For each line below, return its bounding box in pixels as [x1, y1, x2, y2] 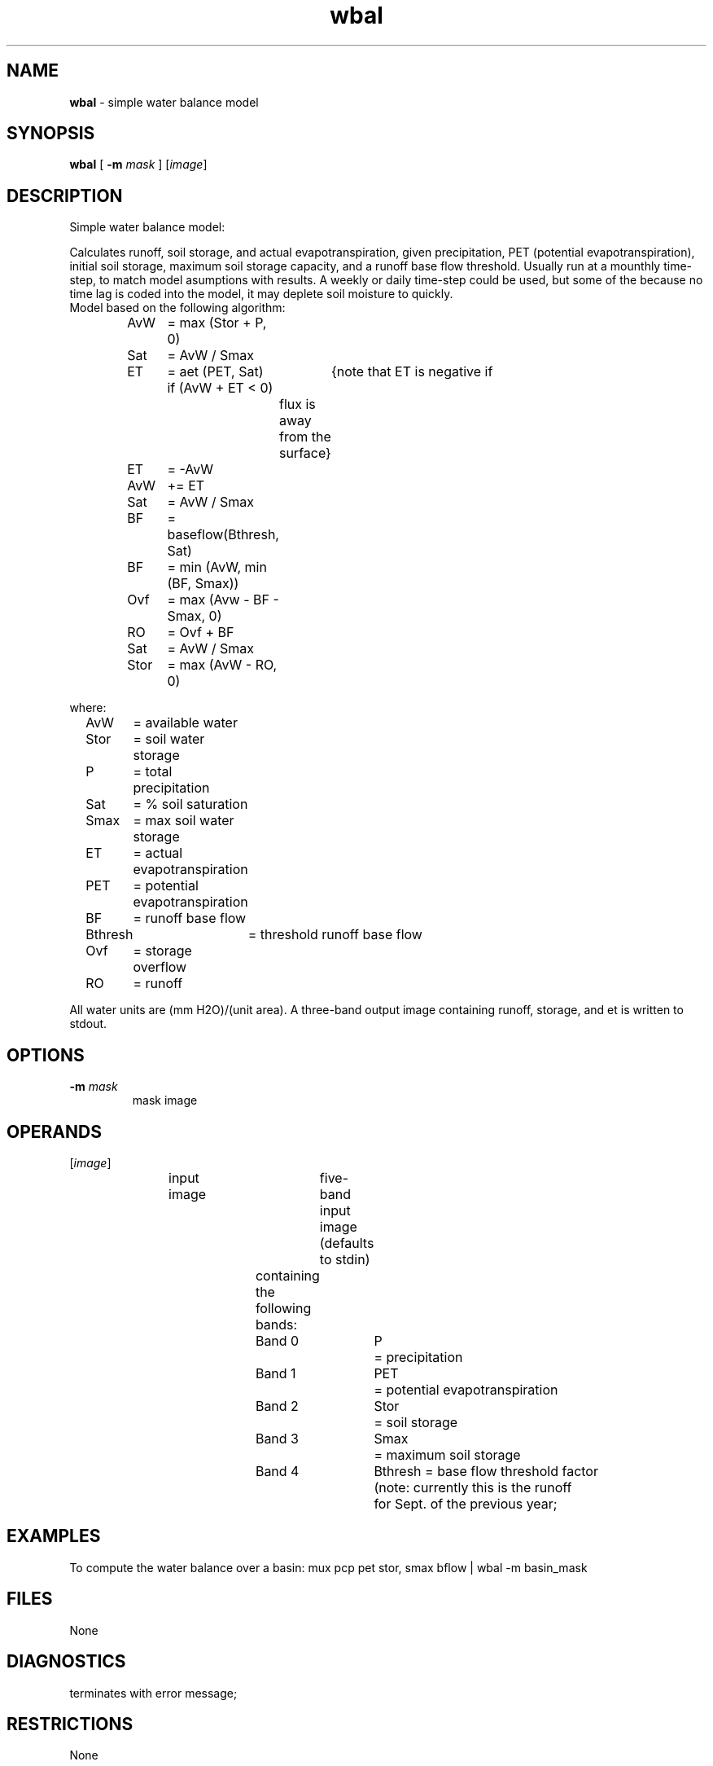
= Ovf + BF [167, 624, 234, 641]
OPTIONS [7, 1044, 85, 1065]
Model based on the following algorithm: [69, 301, 286, 315]
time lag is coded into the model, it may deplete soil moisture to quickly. [69, 287, 453, 301]
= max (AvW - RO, [167, 657, 278, 674]
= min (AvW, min [167, 559, 267, 576]
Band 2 [255, 1397, 299, 1414]
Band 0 [255, 1332, 300, 1349]
